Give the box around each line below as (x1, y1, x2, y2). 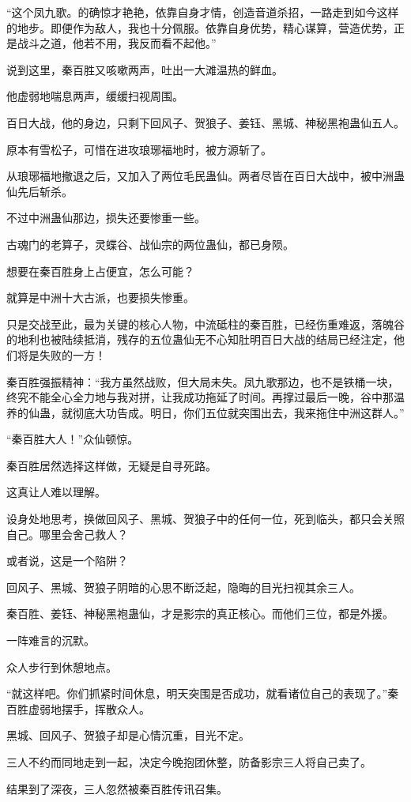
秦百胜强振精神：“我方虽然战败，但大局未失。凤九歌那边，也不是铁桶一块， (6, 373, 399, 390)
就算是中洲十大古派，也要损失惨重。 (6, 289, 194, 306)
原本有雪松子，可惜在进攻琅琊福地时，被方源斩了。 (6, 141, 272, 157)
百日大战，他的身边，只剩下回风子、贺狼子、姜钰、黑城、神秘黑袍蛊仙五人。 (6, 114, 405, 130)
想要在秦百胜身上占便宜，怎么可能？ (6, 262, 194, 279)
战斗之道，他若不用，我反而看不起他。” (17, 35, 217, 51)
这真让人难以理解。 (6, 484, 106, 500)
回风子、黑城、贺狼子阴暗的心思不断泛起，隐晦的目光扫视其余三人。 (6, 578, 360, 595)
